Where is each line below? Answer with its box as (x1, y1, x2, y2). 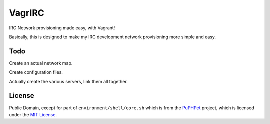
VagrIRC (9, 7, 44, 18)
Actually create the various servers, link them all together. (9, 78, 128, 84)
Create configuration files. (9, 69, 63, 75)
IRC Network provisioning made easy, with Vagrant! (9, 25, 115, 31)
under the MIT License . (9, 111, 57, 117)
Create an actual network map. (9, 60, 73, 66)
